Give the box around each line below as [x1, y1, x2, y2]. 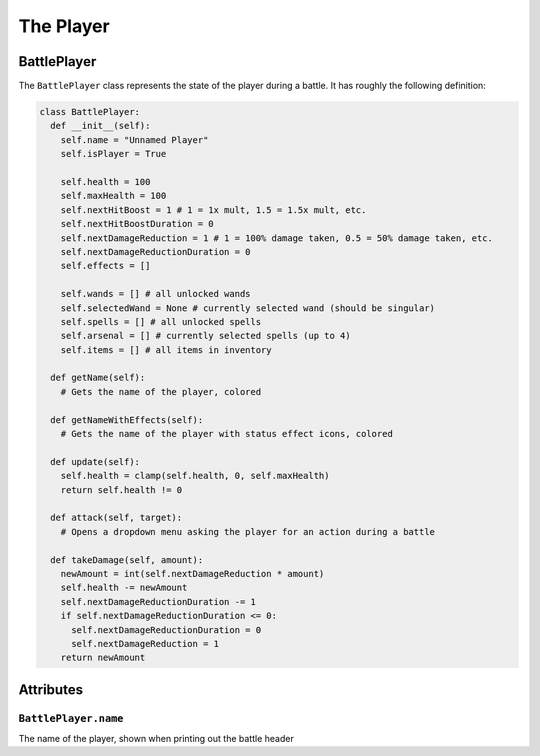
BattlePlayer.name [18, 711, 124, 725]
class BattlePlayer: [39, 106, 140, 118]
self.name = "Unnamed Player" [60, 134, 209, 145]
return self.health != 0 [60, 484, 183, 495]
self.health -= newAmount [60, 582, 188, 594]
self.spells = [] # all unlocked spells [60, 316, 262, 327]
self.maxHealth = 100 [60, 190, 167, 202]
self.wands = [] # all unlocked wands [60, 288, 251, 300]
